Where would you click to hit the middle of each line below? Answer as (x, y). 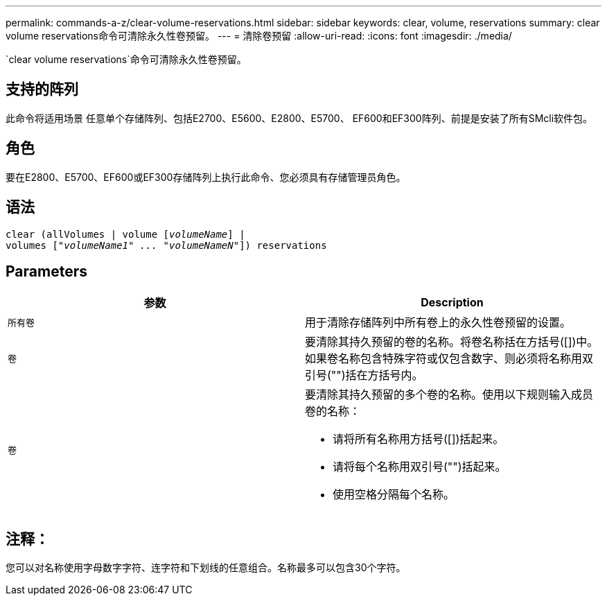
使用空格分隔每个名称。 (394, 495)
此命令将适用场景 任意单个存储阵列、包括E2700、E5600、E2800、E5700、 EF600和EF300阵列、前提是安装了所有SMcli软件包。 (299, 118)
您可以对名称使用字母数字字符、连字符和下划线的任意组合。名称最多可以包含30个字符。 (206, 568)
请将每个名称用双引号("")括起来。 (420, 467)
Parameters (46, 271)
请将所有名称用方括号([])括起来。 (419, 439)
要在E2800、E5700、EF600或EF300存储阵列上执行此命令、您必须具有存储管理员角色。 (206, 177)
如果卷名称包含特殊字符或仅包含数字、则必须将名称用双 (449, 359)
